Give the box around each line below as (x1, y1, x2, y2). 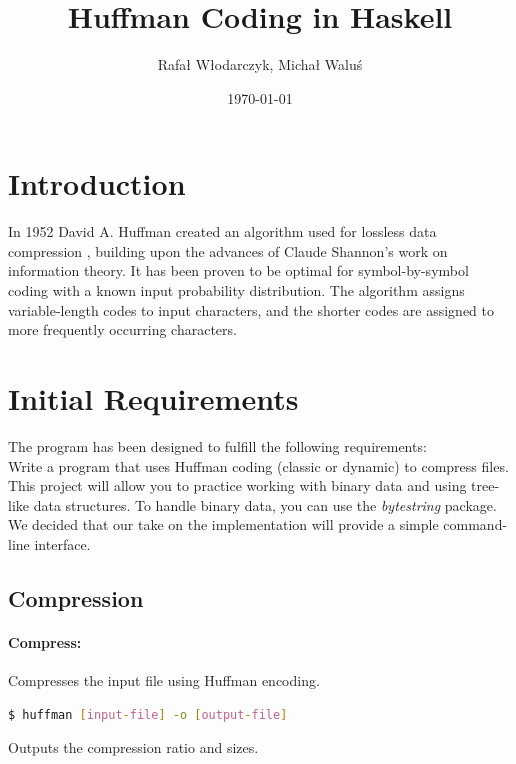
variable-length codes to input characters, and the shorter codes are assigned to (8, 299, 495, 320)
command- (443, 514, 508, 535)
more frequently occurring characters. (8, 319, 237, 340)
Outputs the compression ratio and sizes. (8, 737, 259, 758)
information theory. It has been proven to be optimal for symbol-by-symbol (8, 260, 469, 281)
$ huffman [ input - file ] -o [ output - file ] (8, 707, 288, 722)
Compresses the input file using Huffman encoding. (8, 670, 320, 691)
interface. (34, 533, 91, 554)
